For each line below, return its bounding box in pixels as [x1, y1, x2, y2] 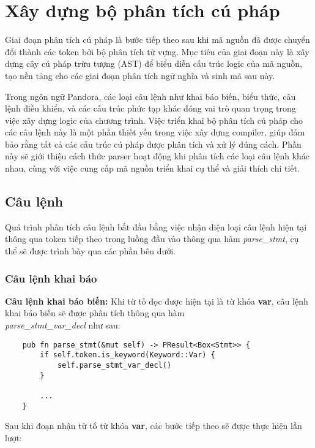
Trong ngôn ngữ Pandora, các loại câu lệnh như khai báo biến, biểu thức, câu [5, 89, 296, 102]
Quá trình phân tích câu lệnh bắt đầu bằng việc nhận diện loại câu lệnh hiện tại [5, 220, 307, 233]
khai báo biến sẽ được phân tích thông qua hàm [5, 306, 185, 319]
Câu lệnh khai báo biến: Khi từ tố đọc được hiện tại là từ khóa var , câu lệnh [5, 294, 308, 307]
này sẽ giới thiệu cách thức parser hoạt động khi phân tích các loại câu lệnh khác [5, 150, 310, 162]
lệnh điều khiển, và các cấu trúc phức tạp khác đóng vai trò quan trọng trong [5, 102, 296, 115]
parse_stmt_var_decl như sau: [5, 319, 120, 332]
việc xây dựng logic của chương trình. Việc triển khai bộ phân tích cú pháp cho [5, 113, 303, 126]
